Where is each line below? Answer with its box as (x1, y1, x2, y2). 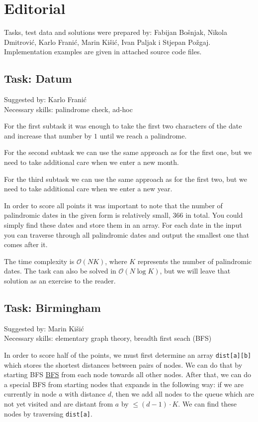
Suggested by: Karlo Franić (4, 94, 87, 105)
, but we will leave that (160, 266, 231, 276)
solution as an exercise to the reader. (4, 276, 116, 286)
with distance (65, 389, 105, 399)
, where (105, 256, 127, 266)
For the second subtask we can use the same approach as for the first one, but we (4, 147, 252, 157)
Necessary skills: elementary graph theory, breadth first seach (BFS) (4, 333, 212, 343)
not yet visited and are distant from (4, 399, 113, 409)
